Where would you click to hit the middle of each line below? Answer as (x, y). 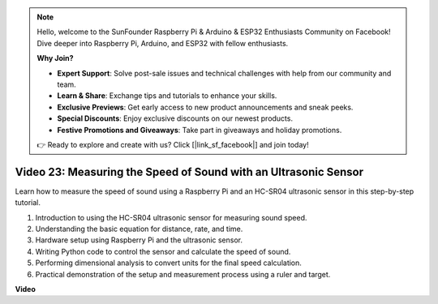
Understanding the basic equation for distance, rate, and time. (139, 229)
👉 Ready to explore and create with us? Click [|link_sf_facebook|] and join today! (173, 144)
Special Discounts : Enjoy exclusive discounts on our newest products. (175, 118)
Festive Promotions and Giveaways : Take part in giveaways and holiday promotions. (200, 130)
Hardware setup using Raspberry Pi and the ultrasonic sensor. (139, 240)
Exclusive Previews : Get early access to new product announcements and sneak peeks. (205, 107)
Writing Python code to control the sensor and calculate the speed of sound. (163, 251)
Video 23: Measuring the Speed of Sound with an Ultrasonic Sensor (189, 171)
